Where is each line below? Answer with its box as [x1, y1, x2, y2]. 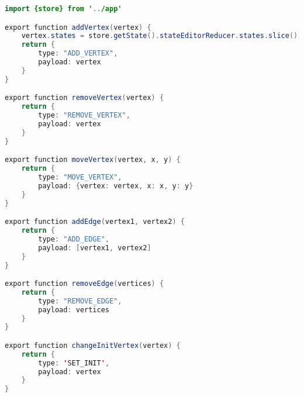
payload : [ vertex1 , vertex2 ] [38, 243, 151, 252]
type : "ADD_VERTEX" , [38, 49, 118, 58]
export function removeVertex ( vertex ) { [5, 94, 164, 102]
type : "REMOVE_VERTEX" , [38, 111, 130, 120]
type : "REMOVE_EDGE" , [38, 296, 122, 305]
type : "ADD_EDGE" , [38, 234, 110, 243]
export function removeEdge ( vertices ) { [5, 279, 164, 288]
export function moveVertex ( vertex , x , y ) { [5, 156, 181, 164]
